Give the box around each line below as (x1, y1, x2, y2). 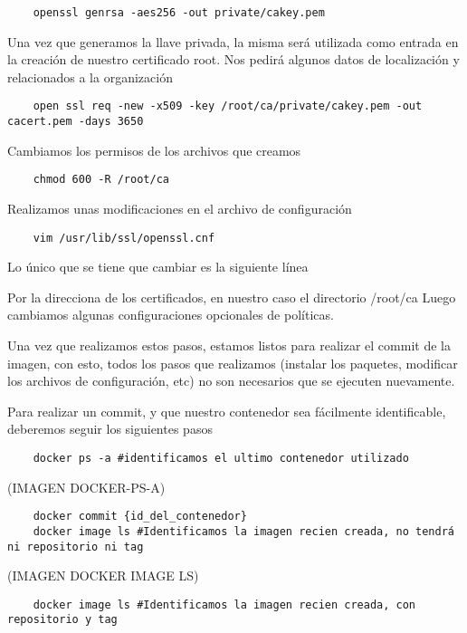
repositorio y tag (7, 613, 118, 627)
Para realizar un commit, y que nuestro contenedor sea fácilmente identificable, (7, 401, 446, 420)
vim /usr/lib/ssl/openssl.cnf (33, 231, 215, 245)
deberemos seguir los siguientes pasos (7, 419, 213, 438)
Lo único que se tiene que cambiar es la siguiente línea (7, 257, 309, 276)
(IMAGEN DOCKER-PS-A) (7, 477, 166, 496)
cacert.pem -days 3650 (7, 115, 144, 129)
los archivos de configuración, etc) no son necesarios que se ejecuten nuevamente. (7, 371, 455, 390)
